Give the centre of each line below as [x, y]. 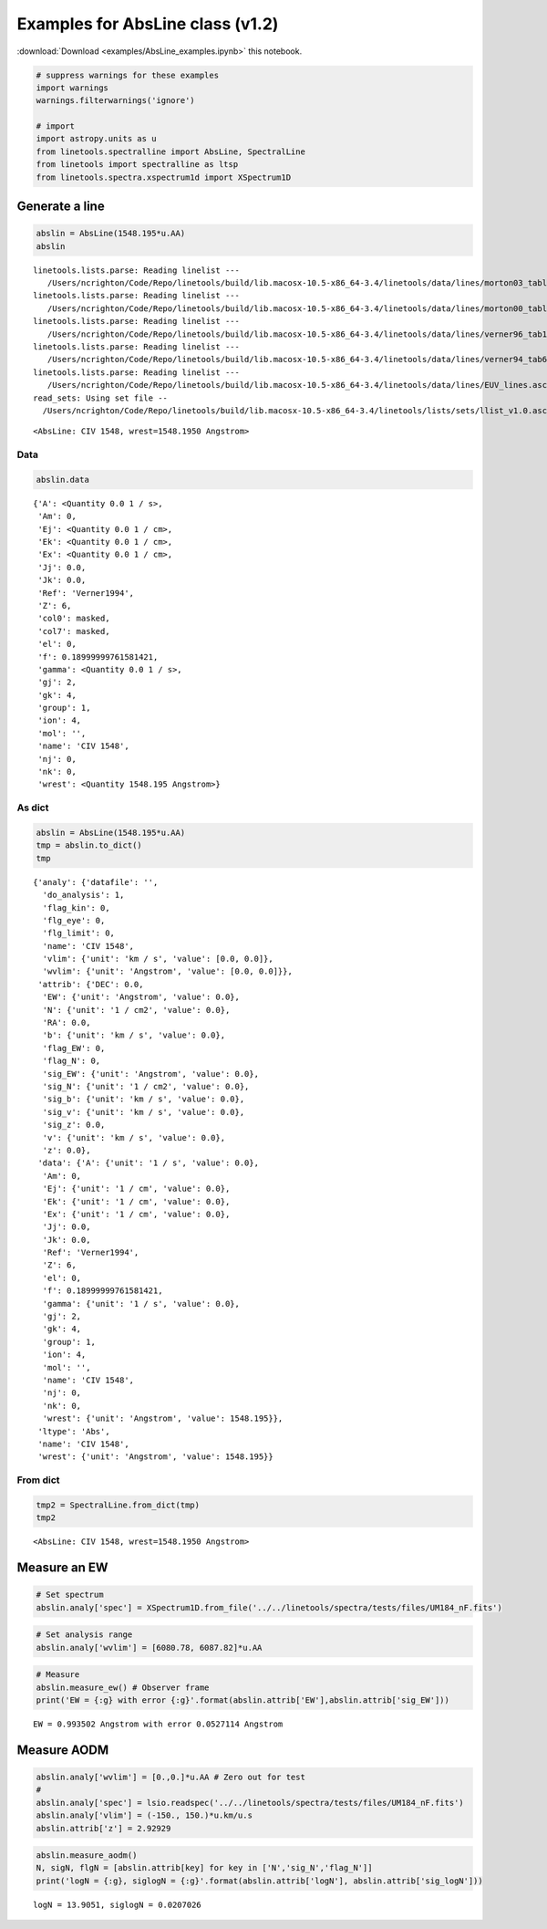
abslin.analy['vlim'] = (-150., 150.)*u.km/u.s [144, 1815]
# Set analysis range [84, 1635]
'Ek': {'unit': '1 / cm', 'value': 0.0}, [136, 1201]
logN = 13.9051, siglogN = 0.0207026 [118, 1904]
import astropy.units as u [96, 139]
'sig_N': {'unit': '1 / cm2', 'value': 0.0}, [146, 1086]
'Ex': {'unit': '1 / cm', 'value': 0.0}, [136, 1214]
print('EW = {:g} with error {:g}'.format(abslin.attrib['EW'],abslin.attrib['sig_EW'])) [243, 1700]
